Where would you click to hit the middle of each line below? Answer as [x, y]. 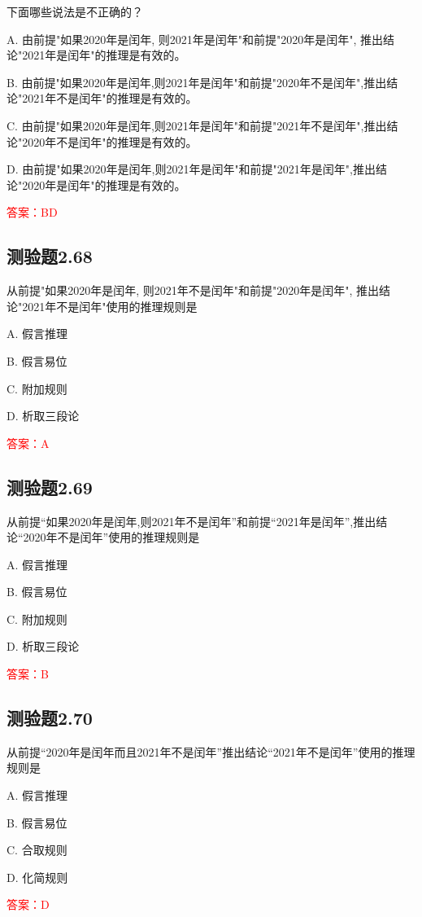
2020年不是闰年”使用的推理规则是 [111, 537]
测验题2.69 [50, 487]
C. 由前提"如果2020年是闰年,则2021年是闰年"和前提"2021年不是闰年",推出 [197, 125]
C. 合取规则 [37, 850]
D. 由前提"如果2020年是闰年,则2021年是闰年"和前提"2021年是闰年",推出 [191, 169]
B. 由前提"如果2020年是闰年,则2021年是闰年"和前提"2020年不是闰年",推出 [197, 82]
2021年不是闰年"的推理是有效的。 [110, 98]
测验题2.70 [50, 718]
